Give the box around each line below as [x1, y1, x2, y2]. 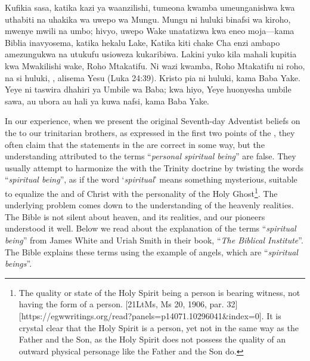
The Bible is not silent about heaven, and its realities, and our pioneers [5, 210, 265, 223]
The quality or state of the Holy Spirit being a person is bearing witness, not [18, 286, 300, 298]
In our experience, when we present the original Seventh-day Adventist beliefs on [5, 115, 300, 127]
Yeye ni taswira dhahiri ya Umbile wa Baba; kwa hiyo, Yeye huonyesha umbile [5, 83, 292, 95]
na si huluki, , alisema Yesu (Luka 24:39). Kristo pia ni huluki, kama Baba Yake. [5, 71, 300, 84]
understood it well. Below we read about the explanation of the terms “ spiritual [5, 222, 296, 235]
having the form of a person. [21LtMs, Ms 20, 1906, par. [18, 298, 224, 310]
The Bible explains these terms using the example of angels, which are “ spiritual [5, 245, 298, 258]
